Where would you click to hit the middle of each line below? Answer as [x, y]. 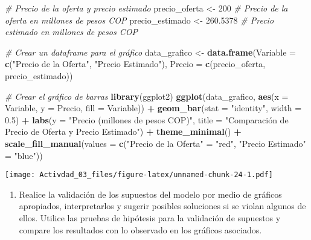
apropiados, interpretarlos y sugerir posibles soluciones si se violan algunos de [162, 206]
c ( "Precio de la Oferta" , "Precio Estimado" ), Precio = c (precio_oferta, [135, 64]
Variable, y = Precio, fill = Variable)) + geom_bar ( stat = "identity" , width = [153, 108]
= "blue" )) [24, 155]
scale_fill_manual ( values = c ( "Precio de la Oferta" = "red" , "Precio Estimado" [155, 143]
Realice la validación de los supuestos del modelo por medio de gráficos [150, 194]
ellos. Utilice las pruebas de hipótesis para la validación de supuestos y [150, 217]
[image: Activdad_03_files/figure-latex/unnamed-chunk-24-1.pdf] [139, 175]
